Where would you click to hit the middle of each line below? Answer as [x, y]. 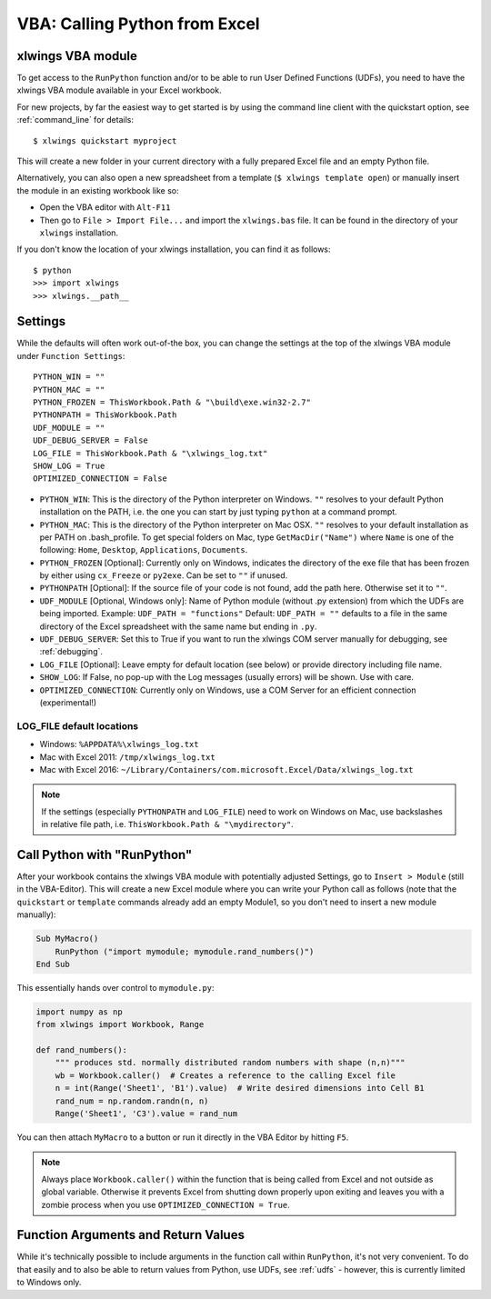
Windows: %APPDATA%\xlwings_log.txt [119, 744]
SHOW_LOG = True [69, 465]
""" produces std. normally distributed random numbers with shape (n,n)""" [230, 1063]
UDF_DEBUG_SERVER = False [91, 440]
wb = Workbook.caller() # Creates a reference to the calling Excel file [225, 1075]
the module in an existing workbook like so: [98, 190]
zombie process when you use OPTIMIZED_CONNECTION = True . [165, 1204]
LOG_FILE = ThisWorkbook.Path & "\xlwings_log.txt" [150, 453]
